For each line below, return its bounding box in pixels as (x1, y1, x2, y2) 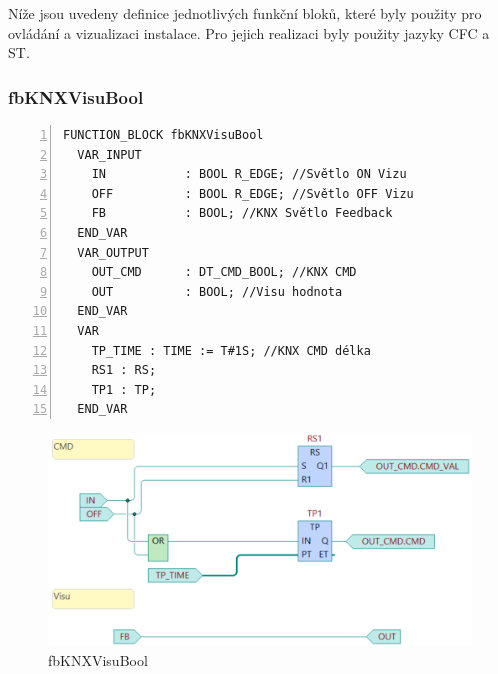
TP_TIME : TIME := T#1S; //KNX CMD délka (91, 343, 371, 358)
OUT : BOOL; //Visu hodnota (91, 284, 343, 299)
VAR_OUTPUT (77, 245, 149, 260)
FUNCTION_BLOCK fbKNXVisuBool (63, 128, 264, 142)
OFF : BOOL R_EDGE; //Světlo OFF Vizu (91, 186, 414, 201)
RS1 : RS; (91, 363, 157, 378)
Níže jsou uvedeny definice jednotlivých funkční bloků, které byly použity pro (8, 3, 482, 23)
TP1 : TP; (91, 382, 157, 397)
